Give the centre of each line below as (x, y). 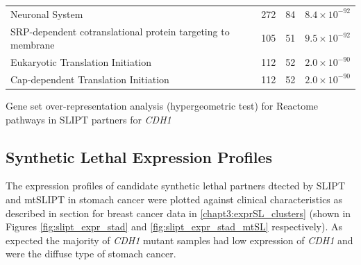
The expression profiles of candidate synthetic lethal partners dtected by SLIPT (175, 186)
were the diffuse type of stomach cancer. (91, 254)
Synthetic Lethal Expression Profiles (139, 156)
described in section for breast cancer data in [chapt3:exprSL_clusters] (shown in (178, 213)
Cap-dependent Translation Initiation (90, 79)
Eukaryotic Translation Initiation (81, 62)
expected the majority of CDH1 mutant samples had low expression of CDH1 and (179, 240)
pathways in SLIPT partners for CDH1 (89, 119)
